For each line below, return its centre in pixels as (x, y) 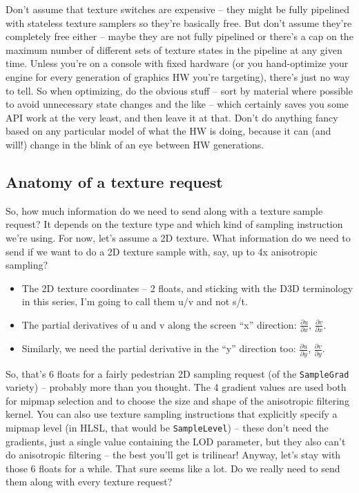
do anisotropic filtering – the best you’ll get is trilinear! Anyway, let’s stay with (173, 455)
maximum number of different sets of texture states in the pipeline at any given (174, 49)
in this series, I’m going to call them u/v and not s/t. (135, 301)
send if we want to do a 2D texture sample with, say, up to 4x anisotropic (162, 251)
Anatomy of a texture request (114, 181)
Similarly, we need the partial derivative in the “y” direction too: (159, 348)
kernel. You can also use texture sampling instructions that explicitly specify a (172, 414)
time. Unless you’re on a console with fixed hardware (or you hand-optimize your (177, 63)
